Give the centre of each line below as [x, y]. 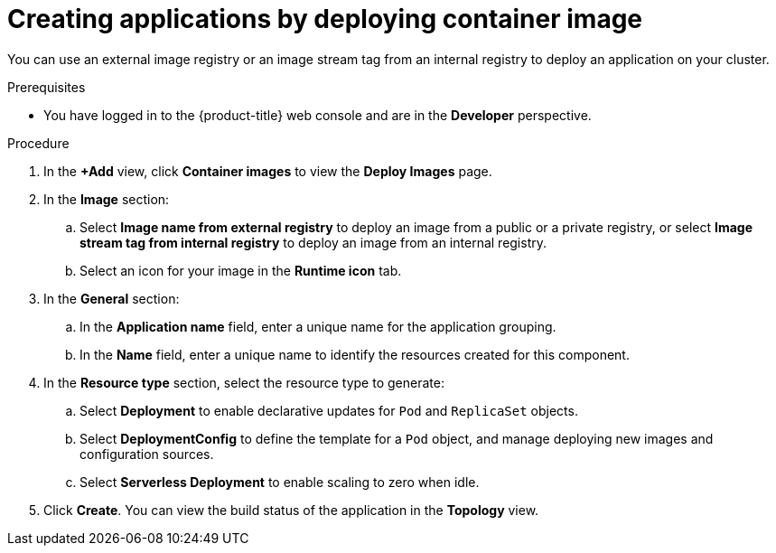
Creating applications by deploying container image [325, 19]
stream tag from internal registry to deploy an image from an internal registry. [313, 242]
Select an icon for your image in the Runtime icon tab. [241, 270]
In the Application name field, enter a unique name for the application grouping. [318, 326]
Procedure [38, 143]
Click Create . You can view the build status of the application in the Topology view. [291, 510]
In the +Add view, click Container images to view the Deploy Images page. [268, 171]
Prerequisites [47, 87]
